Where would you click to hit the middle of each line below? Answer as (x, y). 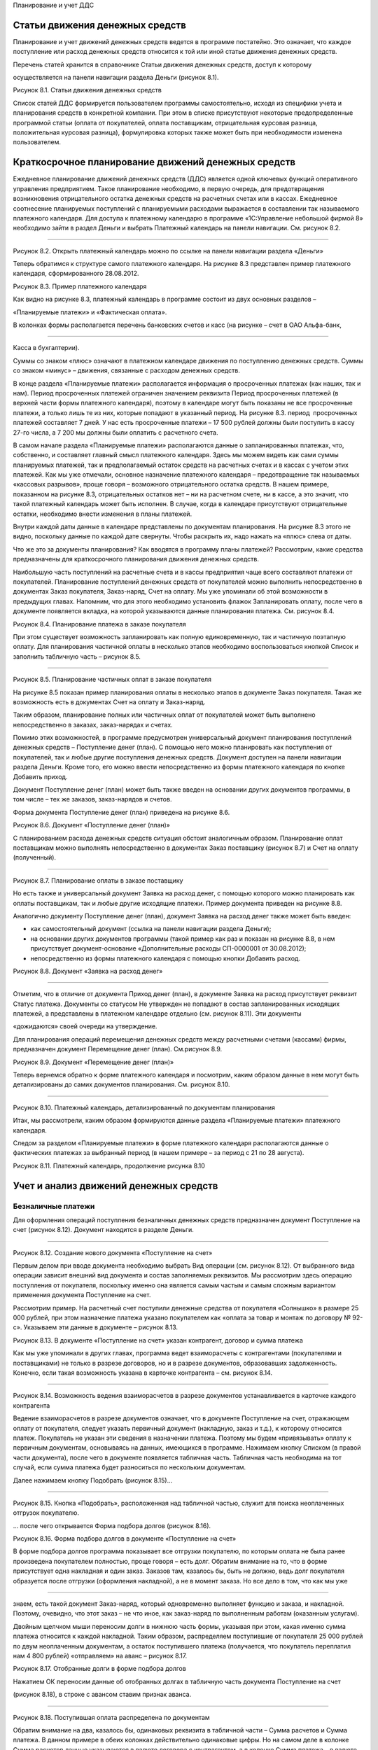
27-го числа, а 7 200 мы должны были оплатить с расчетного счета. (115, 432)
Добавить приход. (40, 776)
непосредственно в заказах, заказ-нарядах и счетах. (93, 724)
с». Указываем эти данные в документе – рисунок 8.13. (96, 1327)
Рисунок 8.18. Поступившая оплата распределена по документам (111, 1717)
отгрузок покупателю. (46, 1513)
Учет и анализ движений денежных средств (115, 1185)
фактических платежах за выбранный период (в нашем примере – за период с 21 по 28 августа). (159, 1153)
